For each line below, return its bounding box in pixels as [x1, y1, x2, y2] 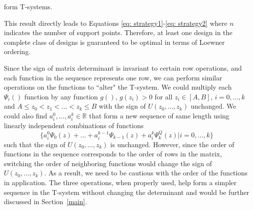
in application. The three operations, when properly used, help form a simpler [4, 177, 237, 188]
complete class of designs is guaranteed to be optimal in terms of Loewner [4, 37, 225, 47]
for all [155, 91, 173, 101]
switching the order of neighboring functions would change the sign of [4, 158, 212, 168]
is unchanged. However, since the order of [110, 139, 234, 149]
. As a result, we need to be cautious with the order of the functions [44, 168, 248, 178]
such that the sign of [4, 139, 66, 149]
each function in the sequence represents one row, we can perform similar [4, 72, 222, 82]
